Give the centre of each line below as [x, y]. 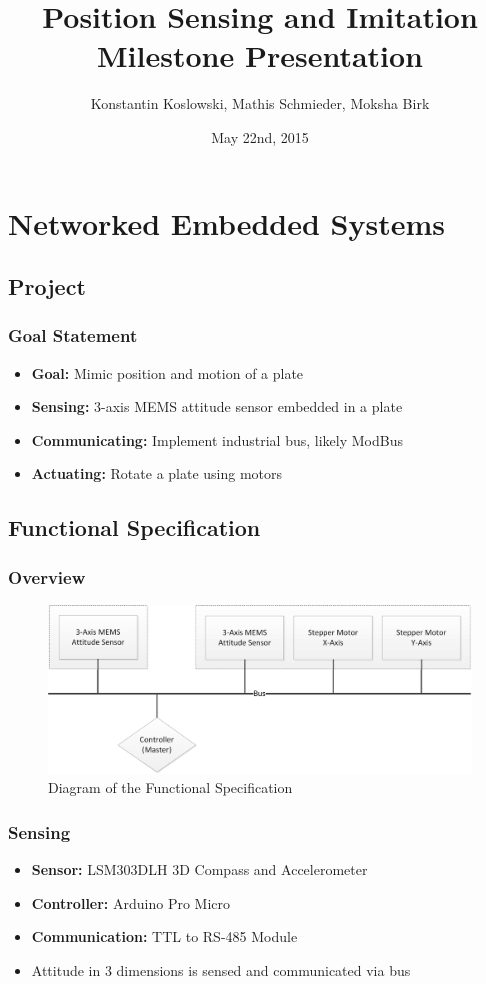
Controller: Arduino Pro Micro [131, 902]
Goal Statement [73, 335]
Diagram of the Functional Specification [170, 787]
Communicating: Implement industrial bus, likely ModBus [217, 439]
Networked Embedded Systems [226, 222]
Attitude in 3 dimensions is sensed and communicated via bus [221, 969]
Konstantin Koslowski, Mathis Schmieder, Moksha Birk [260, 103]
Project [47, 286]
